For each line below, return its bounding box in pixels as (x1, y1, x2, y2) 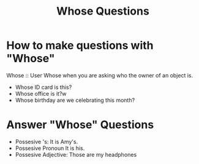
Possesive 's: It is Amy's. (15, 138, 78, 145)
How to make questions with (6, 38, 154, 52)
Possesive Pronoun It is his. (15, 144, 85, 152)
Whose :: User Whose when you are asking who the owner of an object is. (6, 71, 193, 79)
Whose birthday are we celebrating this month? (15, 96, 135, 104)
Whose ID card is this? (15, 84, 72, 91)
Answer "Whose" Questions (6, 118, 154, 132)
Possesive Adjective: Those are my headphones (15, 151, 137, 158)
